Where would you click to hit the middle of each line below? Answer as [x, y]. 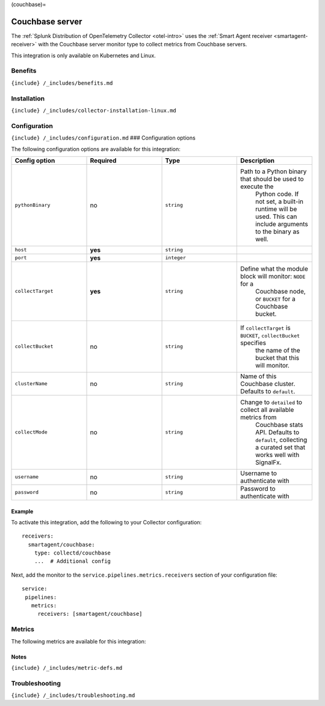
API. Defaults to [277, 432]
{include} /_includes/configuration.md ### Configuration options [103, 138]
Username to [258, 473]
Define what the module [274, 269]
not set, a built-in [279, 201]
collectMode [31, 432]
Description [257, 161]
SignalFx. [268, 462]
